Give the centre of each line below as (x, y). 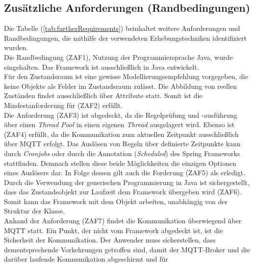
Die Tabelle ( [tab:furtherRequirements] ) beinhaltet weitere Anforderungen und (122, 28)
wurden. (16, 47)
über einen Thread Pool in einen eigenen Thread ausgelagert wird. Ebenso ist (119, 124)
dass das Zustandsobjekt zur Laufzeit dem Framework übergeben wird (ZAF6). (123, 192)
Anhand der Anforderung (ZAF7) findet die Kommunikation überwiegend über (123, 221)
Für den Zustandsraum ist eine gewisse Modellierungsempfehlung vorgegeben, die (126, 76)
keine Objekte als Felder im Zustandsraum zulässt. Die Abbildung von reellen (120, 86)
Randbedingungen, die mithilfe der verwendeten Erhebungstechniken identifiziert (125, 38)
